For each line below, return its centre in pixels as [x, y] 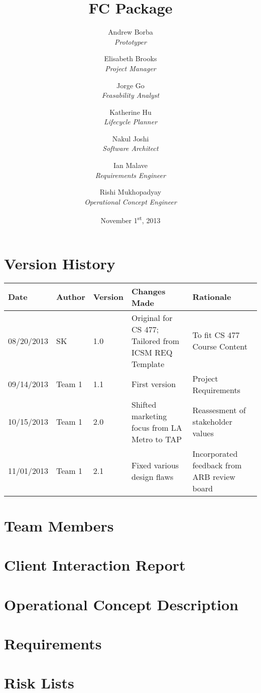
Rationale [212, 297]
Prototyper [130, 41]
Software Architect [130, 148]
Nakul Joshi [130, 138]
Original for [152, 317]
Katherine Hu [130, 112]
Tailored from [155, 340]
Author [71, 297]
